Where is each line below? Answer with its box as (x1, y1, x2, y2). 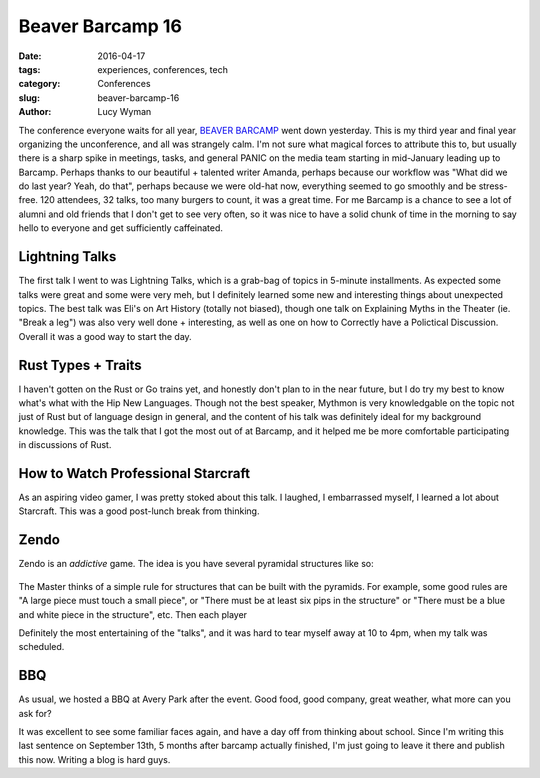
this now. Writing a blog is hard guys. (18, 753, 171, 765)
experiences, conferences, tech (97, 63, 229, 75)
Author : (18, 106, 52, 118)
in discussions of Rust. (18, 439, 112, 451)
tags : (18, 63, 41, 75)
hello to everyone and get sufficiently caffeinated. (18, 222, 224, 234)
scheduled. (18, 641, 65, 653)
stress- (478, 180, 509, 192)
